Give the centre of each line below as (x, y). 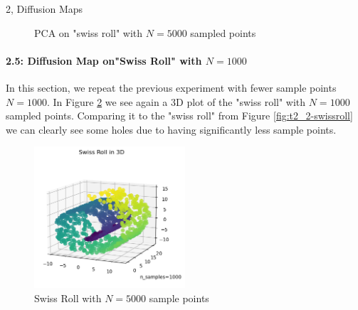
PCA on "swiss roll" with (89, 32)
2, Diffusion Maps (44, 9)
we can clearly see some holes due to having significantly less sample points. (171, 129)
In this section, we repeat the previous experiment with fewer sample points (171, 87)
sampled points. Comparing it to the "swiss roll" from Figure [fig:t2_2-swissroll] (179, 116)
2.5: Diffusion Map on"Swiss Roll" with (104, 60)
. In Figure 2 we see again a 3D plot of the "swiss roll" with (176, 101)
